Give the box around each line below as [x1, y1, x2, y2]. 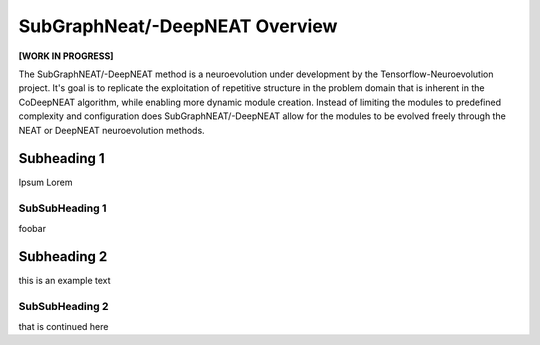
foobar [18, 222, 47, 234]
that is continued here [18, 320, 109, 332]
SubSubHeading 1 [18, 201, 107, 215]
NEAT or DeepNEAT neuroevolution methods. [18, 124, 205, 136]
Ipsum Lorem [18, 176, 73, 189]
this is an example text [18, 275, 111, 287]
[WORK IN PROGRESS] [18, 50, 114, 62]
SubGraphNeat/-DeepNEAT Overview [18, 15, 338, 37]
